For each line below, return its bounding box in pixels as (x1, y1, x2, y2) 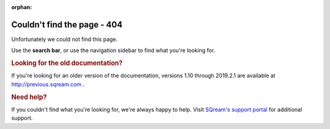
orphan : (11, 4, 32, 10)
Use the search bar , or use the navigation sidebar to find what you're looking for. (11, 46, 216, 54)
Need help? (11, 92, 47, 101)
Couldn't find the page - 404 (11, 19, 123, 30)
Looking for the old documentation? (11, 59, 123, 67)
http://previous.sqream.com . (11, 80, 85, 88)
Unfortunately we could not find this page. (11, 35, 118, 43)
